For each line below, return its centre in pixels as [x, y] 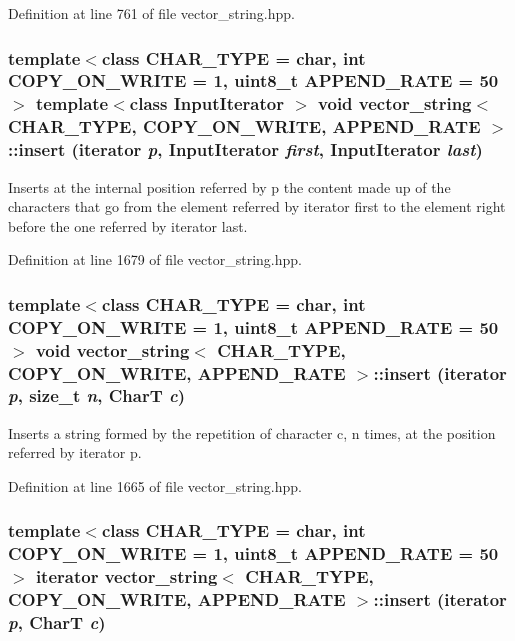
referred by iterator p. [75, 452]
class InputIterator [206, 103]
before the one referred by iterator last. [128, 225]
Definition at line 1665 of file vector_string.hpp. [155, 485]
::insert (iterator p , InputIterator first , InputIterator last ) [245, 149]
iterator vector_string [126, 576]
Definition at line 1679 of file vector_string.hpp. [155, 259]
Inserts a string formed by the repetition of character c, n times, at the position [252, 432]
